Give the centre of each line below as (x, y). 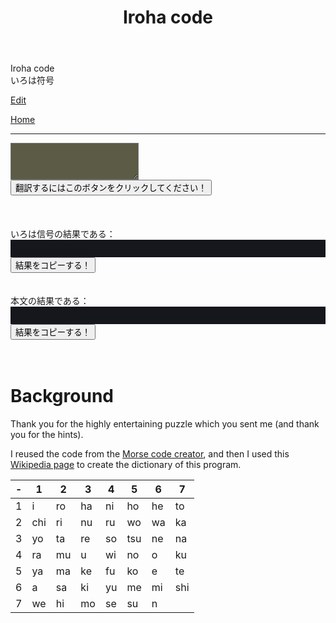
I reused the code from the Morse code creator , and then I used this (150, 453)
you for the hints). (47, 434)
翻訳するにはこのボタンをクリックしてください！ (111, 187)
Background (62, 396)
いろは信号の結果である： (63, 233)
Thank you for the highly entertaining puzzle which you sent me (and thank (165, 423)
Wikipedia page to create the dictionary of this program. (126, 464)
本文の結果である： (50, 300)
